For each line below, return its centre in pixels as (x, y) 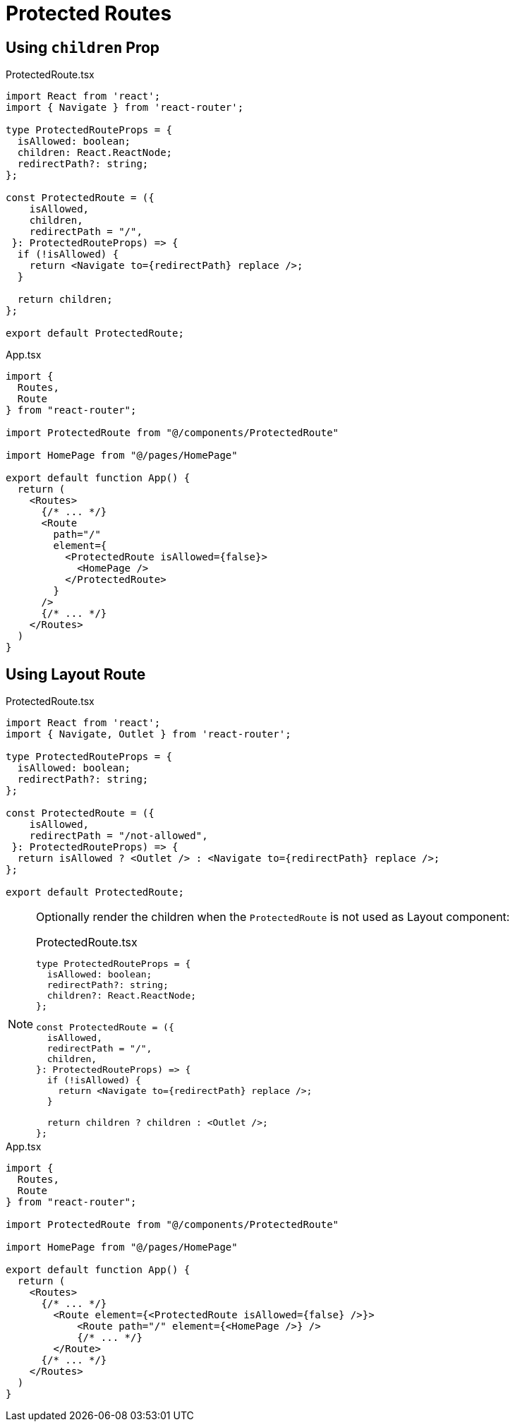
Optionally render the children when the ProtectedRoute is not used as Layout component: (273, 917)
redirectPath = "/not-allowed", (119, 836)
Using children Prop (83, 47)
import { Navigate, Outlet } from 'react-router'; (149, 734)
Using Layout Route (76, 674)
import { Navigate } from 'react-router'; (125, 108)
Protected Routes (89, 13)
